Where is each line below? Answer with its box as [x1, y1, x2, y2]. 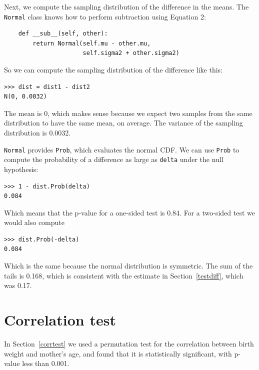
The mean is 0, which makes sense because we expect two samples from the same [4, 107, 252, 118]
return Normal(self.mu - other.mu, [32, 39, 151, 47]
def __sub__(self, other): [18, 30, 108, 37]
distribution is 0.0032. [4, 127, 71, 137]
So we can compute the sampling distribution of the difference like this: [4, 64, 223, 75]
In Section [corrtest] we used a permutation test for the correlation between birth [4, 338, 254, 348]
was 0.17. [4, 280, 32, 290]
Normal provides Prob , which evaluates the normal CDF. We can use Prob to [4, 144, 239, 154]
